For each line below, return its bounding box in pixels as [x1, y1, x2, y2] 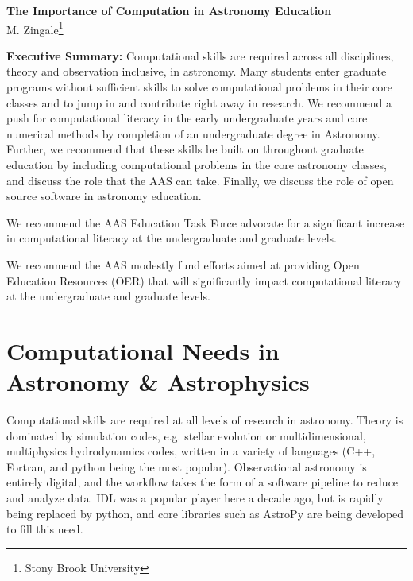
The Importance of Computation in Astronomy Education [6, 2, 332, 18]
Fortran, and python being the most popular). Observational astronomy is [6, 458, 367, 474]
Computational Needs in [6, 334, 280, 366]
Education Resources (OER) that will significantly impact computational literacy [6, 272, 402, 289]
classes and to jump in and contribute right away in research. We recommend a [6, 94, 392, 110]
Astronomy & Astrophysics [6, 366, 310, 398]
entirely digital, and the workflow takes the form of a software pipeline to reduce [6, 474, 399, 490]
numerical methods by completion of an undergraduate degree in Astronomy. [6, 125, 380, 141]
